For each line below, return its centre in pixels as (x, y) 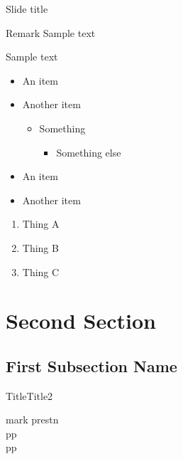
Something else (89, 152)
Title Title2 (29, 395)
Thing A (41, 224)
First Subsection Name (91, 365)
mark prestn (32, 420)
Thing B (40, 247)
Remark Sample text (51, 32)
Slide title (27, 9)
